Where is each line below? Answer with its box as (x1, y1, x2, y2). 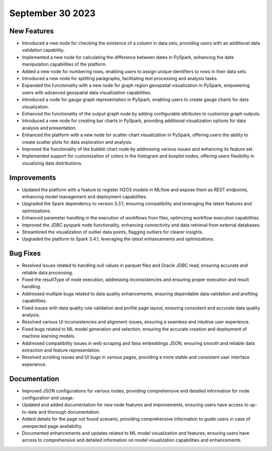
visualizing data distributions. (22, 160, 83, 166)
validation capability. (22, 47, 65, 53)
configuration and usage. (22, 395, 74, 401)
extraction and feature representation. (22, 347, 101, 353)
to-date (22, 409, 38, 415)
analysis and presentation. (22, 125, 77, 131)
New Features (9, 27, 54, 35)
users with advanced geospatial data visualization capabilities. (22, 89, 152, 95)
